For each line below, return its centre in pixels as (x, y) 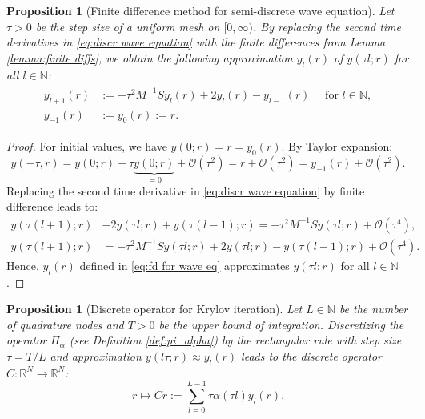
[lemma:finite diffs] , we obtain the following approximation (150, 57)
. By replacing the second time (327, 26)
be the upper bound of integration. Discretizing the (281, 324)
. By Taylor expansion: (337, 146)
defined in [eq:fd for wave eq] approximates (184, 265)
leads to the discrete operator (311, 356)
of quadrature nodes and (65, 324)
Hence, (23, 265)
